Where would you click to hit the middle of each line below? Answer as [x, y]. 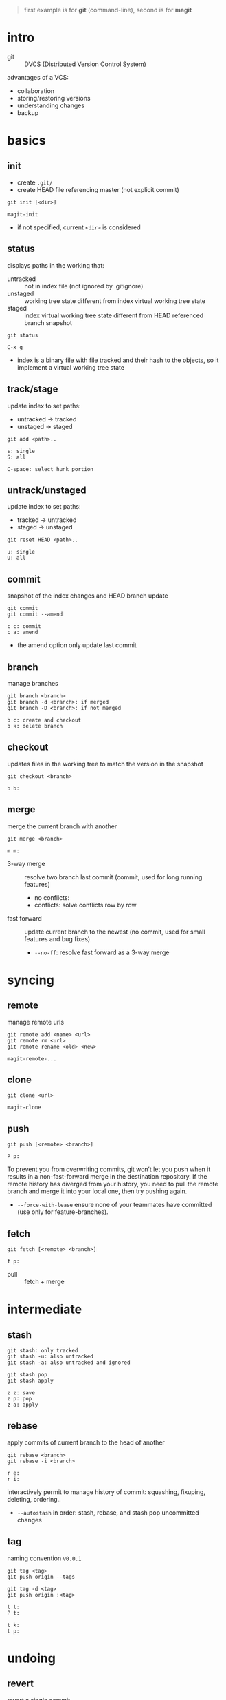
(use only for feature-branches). [63, 1212]
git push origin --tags [41, 1577]
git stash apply [30, 1381]
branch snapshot [48, 322]
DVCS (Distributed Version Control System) [85, 64]
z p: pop [20, 1399]
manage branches [33, 683]
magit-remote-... [32, 1059]
